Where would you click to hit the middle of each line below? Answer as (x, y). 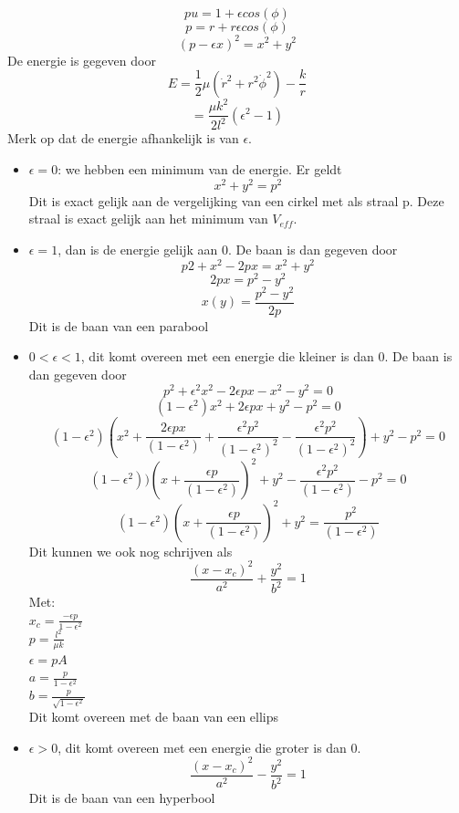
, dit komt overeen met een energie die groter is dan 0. (209, 747)
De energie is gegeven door (82, 60)
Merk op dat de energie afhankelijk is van (123, 138)
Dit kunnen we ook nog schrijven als (130, 551)
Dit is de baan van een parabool (119, 325)
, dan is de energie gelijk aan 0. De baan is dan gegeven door (228, 249)
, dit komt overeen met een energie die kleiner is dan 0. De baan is (266, 356)
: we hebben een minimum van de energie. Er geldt (200, 169)
